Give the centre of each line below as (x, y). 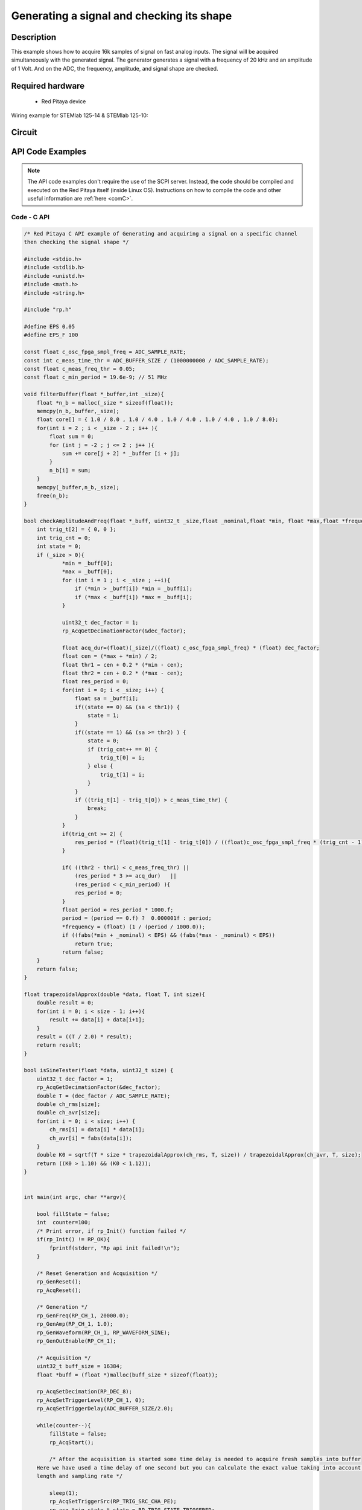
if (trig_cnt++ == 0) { (123, 749)
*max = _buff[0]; (87, 572)
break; (97, 808)
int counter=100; (64, 1222)
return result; (59, 1045)
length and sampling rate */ (80, 1476)
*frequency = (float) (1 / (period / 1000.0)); (134, 927)
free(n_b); (52, 496)
